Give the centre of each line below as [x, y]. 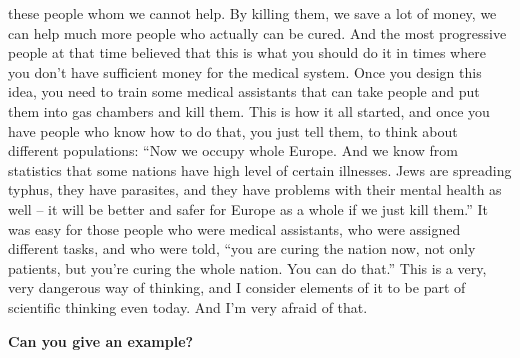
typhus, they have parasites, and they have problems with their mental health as [255, 189]
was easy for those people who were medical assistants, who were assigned [234, 228]
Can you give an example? [101, 340]
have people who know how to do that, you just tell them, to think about [233, 130]
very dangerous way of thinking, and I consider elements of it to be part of [237, 287]
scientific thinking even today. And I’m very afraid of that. [188, 306]
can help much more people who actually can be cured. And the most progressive [257, 32]
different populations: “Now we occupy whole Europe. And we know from [233, 150]
